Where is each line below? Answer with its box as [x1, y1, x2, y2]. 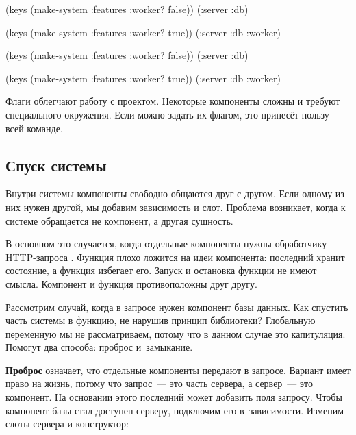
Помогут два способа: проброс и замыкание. [5, 340, 193, 354]
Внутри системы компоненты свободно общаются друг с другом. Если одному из [5, 186, 344, 201]
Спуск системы [5, 154, 107, 175]
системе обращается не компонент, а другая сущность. [5, 213, 233, 227]
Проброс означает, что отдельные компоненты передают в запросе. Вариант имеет [5, 362, 351, 377]
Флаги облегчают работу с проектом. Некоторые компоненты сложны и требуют [5, 94, 340, 108]
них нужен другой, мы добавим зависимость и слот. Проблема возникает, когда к [5, 199, 346, 214]
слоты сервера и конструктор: [5, 417, 129, 431]
